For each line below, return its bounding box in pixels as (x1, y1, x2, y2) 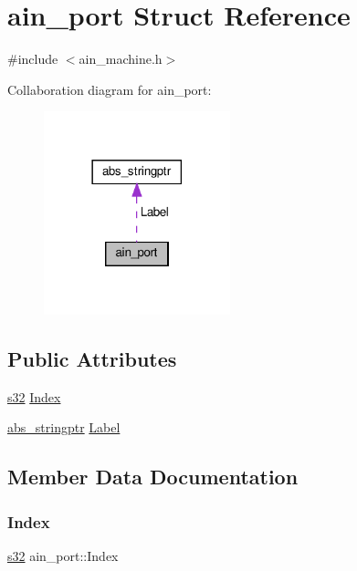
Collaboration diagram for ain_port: (7, 79, 212, 99)
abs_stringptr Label (7, 418, 121, 437)
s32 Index (7, 387, 61, 406)
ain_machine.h (79, 49, 163, 68)
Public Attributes (7, 344, 177, 372)
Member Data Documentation (7, 462, 299, 491)
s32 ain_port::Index (7, 545, 119, 565)
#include (7, 49, 58, 68)
